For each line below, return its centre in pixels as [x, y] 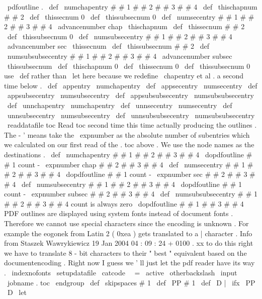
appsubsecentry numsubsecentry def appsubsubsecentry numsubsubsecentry [130, 95]
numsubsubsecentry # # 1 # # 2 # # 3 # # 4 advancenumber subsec [120, 56]
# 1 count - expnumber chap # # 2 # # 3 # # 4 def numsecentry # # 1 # [129, 164]
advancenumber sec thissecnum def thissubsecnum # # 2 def [108, 46]
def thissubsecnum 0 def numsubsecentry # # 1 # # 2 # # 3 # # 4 [120, 36]
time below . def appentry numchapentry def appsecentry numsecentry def [131, 85]
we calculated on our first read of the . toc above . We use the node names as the [129, 144]
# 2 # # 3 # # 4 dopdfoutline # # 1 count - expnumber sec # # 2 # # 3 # [130, 174]
